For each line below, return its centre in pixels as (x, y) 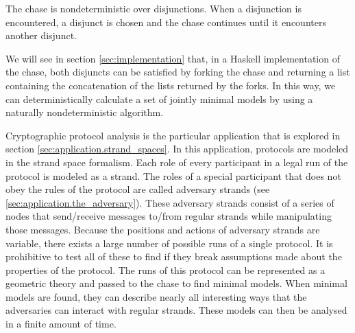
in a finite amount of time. (61, 324)
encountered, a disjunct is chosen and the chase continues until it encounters (166, 22)
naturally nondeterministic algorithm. (85, 112)
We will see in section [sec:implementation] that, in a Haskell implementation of (173, 58)
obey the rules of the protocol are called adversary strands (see (138, 189)
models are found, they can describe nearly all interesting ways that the (156, 296)
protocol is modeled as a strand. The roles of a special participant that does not (173, 175)
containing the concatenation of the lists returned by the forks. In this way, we (171, 85)
